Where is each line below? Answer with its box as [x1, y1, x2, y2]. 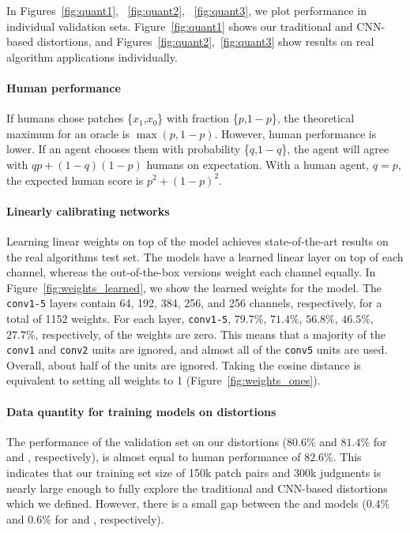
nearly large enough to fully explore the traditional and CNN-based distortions [6, 479, 388, 496]
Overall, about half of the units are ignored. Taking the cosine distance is [6, 356, 361, 373]
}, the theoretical [271, 110, 355, 126]
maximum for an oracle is [6, 125, 130, 141]
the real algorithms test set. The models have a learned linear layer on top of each [6, 248, 404, 265]
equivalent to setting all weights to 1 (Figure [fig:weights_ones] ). [6, 372, 321, 388]
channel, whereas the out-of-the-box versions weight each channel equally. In [6, 264, 376, 280]
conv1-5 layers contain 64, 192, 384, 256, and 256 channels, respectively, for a [6, 295, 382, 311]
